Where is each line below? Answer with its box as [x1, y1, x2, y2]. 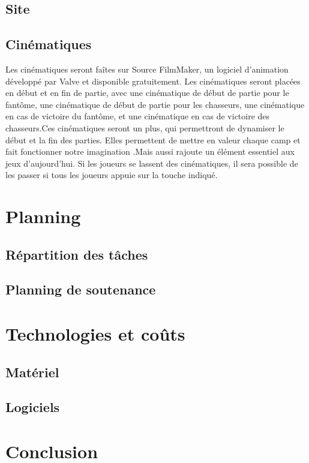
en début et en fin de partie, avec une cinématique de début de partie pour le [5, 86, 289, 99]
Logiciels [5, 398, 60, 416]
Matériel [5, 362, 59, 381]
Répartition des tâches [5, 245, 148, 263]
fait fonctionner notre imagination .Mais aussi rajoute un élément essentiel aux [5, 145, 295, 158]
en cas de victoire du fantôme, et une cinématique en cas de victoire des [5, 110, 270, 122]
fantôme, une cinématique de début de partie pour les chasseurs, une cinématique [5, 98, 305, 110]
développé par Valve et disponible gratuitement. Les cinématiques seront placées [5, 74, 301, 87]
